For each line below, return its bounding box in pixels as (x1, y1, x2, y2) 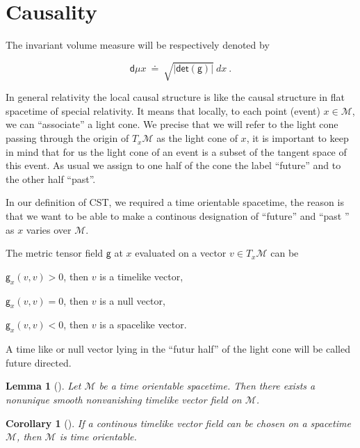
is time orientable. (59, 429, 137, 444)
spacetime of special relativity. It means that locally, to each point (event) (6, 103, 320, 118)
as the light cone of (156, 131, 238, 145)
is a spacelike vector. (99, 317, 187, 332)
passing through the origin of (6, 131, 129, 145)
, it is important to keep (246, 131, 349, 145)
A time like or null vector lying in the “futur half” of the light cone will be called (6, 342, 350, 356)
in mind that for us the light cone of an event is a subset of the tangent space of (6, 144, 347, 159)
